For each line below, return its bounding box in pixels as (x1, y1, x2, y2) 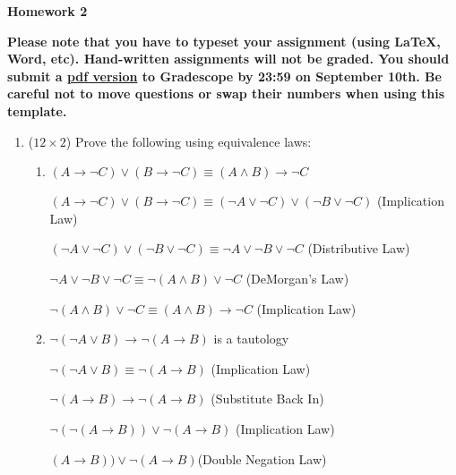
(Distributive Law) (307, 239, 410, 258)
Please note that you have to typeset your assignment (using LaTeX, (7, 31, 441, 50)
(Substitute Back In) (211, 389, 324, 408)
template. (7, 101, 67, 120)
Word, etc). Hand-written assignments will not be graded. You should (7, 49, 450, 68)
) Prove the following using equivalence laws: (65, 131, 312, 150)
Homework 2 (7, 2, 88, 20)
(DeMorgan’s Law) (245, 268, 349, 287)
